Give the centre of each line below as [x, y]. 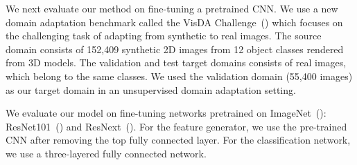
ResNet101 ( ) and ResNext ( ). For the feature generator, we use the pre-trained [176, 126]
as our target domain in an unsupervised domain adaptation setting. [151, 89]
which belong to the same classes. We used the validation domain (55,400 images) [179, 76]
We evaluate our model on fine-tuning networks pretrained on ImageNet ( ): [166, 113]
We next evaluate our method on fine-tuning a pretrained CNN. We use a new [172, 8]
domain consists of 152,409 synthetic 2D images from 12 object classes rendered [175, 49]
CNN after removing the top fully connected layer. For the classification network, [178, 140]
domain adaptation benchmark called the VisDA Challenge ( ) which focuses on [174, 22]
